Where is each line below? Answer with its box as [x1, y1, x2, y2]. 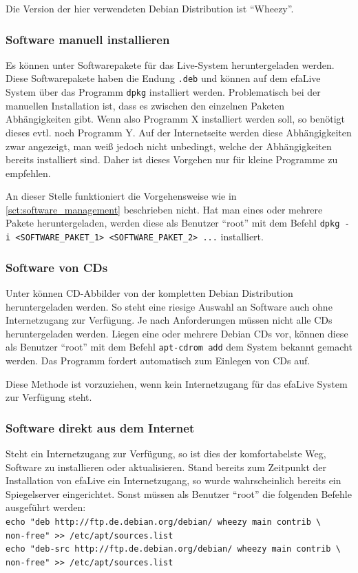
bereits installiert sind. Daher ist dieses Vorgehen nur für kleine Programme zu [6, 152, 338, 167]
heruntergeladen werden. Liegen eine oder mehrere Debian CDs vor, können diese [6, 326, 348, 340]
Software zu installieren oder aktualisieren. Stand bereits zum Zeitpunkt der [6, 459, 327, 474]
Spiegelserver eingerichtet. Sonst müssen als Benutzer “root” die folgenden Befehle [6, 486, 352, 501]
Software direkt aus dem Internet [6, 419, 195, 436]
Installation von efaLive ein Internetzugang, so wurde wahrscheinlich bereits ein [6, 473, 341, 488]
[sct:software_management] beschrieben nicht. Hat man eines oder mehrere [6, 202, 323, 216]
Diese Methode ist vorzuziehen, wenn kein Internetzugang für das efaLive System [6, 376, 348, 390]
